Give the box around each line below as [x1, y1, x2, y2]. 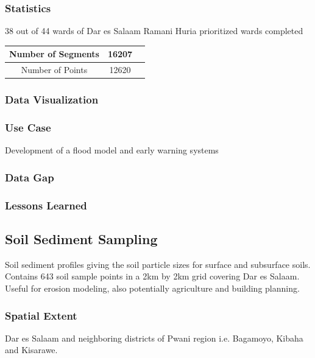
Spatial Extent [5, 307, 77, 323]
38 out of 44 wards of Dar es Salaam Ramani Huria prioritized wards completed [5, 24, 303, 37]
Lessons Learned [5, 197, 87, 212]
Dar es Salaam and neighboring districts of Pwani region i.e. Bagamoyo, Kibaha [5, 331, 303, 344]
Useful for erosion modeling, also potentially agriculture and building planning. [5, 281, 300, 294]
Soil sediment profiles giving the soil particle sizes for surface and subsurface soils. [5, 258, 311, 270]
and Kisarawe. [5, 343, 58, 356]
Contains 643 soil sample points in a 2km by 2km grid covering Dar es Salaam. [5, 270, 300, 283]
